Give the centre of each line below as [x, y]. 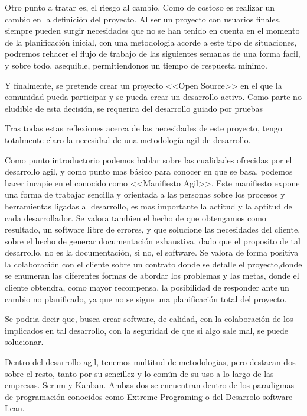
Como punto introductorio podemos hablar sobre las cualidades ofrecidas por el [148, 159]
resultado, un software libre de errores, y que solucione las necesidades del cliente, [153, 229]
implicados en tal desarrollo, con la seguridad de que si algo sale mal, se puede [147, 330]
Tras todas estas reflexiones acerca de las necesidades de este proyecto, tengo [143, 128]
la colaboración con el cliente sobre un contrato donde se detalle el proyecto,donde [153, 264]
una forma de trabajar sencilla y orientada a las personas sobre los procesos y [145, 194]
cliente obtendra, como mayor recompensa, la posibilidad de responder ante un [147, 287]
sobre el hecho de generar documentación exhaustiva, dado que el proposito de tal [153, 241]
